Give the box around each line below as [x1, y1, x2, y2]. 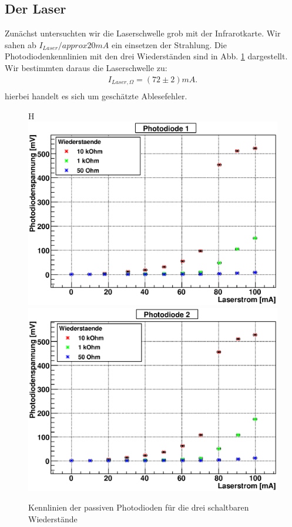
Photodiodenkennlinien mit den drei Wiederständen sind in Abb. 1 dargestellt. [5, 50, 288, 62]
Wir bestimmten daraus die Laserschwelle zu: [5, 61, 167, 73]
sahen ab [5, 38, 36, 51]
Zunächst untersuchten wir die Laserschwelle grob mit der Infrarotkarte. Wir [5, 27, 281, 39]
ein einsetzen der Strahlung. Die [111, 38, 227, 51]
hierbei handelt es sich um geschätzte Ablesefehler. [5, 90, 187, 102]
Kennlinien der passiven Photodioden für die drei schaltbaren [28, 501, 249, 513]
